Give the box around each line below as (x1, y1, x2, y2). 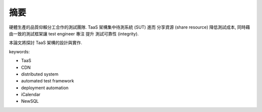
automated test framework (21, 78, 74, 84)
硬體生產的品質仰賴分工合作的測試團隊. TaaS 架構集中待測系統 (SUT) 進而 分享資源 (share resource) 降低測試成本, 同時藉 (9, 24, 250, 30)
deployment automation (21, 85, 69, 91)
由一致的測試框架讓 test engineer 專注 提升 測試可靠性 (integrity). (9, 31, 139, 36)
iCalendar (21, 92, 41, 97)
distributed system (21, 71, 59, 77)
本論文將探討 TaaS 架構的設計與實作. (9, 40, 82, 46)
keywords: (9, 48, 30, 54)
